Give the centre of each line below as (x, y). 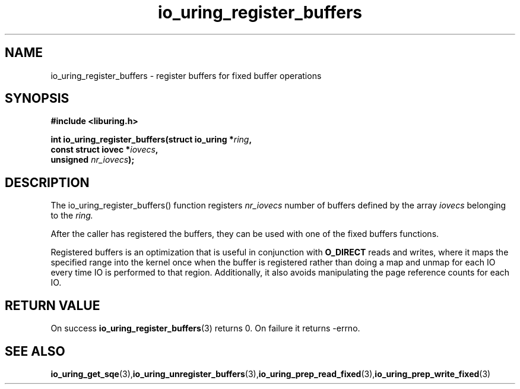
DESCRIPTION (47, 182)
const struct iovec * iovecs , (104, 150)
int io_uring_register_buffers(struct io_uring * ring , (151, 140)
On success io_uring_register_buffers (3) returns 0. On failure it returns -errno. (205, 328)
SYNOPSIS (37, 99)
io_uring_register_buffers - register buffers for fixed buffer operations (186, 75)
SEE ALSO (35, 351)
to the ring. (72, 216)
